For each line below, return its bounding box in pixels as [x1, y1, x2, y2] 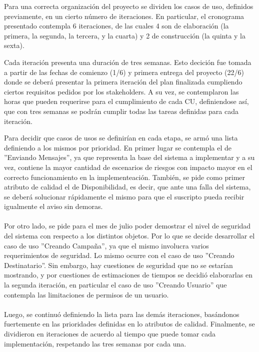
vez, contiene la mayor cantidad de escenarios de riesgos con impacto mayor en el [4, 161, 252, 172]
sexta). [4, 40, 24, 50]
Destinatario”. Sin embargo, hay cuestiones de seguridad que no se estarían [4, 259, 233, 270]
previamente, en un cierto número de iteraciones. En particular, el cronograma [4, 10, 244, 21]
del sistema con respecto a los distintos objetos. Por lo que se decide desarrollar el [4, 230, 255, 241]
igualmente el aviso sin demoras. [4, 201, 103, 211]
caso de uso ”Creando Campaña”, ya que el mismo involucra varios [4, 240, 209, 250]
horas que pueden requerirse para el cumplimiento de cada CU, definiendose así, [4, 96, 249, 106]
